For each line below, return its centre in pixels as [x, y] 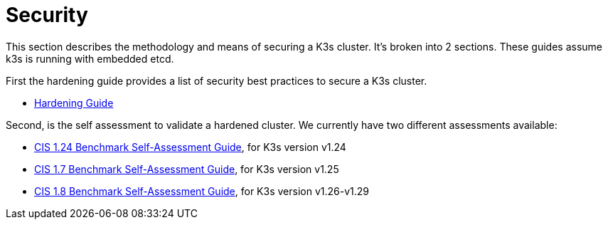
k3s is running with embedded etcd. [90, 58]
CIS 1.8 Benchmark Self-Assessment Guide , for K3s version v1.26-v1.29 [202, 191]
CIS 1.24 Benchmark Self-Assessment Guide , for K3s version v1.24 [190, 147]
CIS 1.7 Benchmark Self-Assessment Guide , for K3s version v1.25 [187, 169]
